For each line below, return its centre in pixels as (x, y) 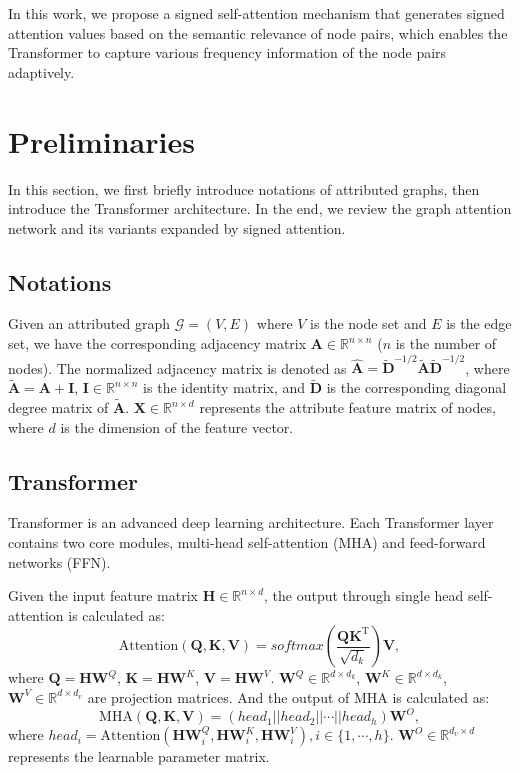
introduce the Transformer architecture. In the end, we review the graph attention (260, 208)
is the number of (446, 343)
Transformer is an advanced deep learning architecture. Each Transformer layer (251, 522)
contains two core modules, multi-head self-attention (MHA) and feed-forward (247, 542)
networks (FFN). (59, 561)
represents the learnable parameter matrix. (139, 756)
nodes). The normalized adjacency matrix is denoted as (177, 367)
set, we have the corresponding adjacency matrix (157, 343)
